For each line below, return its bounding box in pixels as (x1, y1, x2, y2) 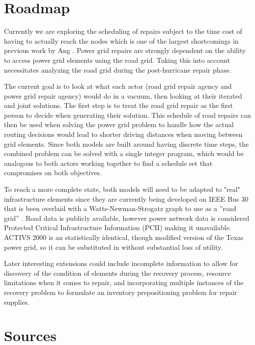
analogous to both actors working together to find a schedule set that (4, 158, 213, 168)
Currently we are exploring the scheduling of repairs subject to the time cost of (4, 26, 242, 36)
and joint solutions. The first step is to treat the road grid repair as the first (4, 100, 233, 110)
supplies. (4, 296, 30, 307)
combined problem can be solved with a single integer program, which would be (4, 148, 244, 159)
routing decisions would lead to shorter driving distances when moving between (4, 129, 243, 139)
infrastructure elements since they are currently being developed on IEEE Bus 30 (4, 193, 249, 204)
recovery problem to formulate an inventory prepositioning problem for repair (4, 287, 237, 297)
